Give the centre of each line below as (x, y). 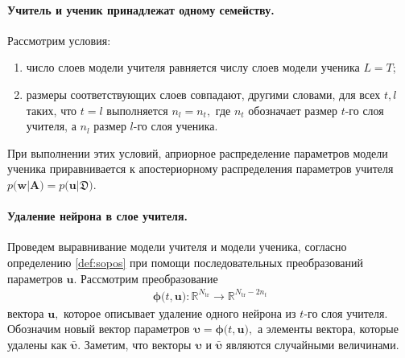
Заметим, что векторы (138, 344)
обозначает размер (293, 110)
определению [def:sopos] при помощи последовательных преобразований (186, 262)
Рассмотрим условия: (59, 40)
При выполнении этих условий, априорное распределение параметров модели (198, 152)
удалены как (37, 344)
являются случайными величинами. (312, 344)
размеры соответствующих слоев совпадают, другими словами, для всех (203, 94)
